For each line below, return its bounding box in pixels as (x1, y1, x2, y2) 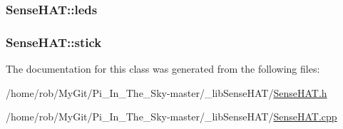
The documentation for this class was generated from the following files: (6, 61, 320, 76)
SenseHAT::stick (6, 33, 102, 51)
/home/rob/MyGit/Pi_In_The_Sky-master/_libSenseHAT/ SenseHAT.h (6, 85, 327, 100)
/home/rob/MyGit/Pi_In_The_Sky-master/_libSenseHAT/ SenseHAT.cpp (6, 109, 337, 124)
